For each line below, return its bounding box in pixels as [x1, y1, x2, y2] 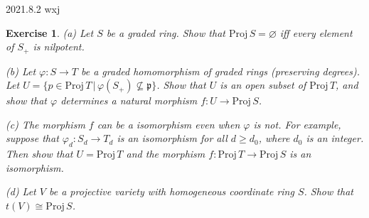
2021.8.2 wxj [6, 1, 60, 16]
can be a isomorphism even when [97, 116, 240, 131]
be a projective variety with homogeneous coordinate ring [48, 184, 294, 199]
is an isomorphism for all [117, 131, 228, 146]
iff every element [279, 25, 353, 40]
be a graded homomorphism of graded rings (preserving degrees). [80, 63, 360, 78]
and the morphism [126, 146, 205, 161]
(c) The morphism [6, 116, 85, 131]
